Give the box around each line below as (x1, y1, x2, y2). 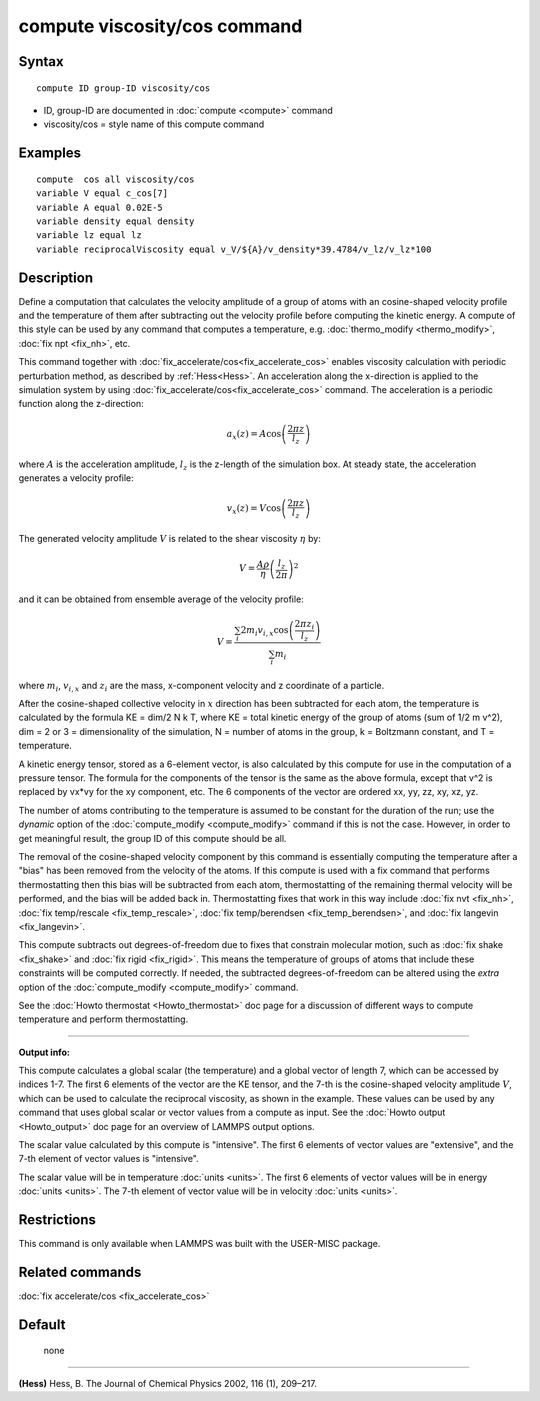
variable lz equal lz (36, 230, 142, 241)
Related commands (18, 1263, 142, 1280)
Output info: (18, 1046, 70, 1058)
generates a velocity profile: (18, 472, 134, 484)
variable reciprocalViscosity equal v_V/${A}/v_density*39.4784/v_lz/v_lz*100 (36, 243, 432, 255)
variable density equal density (36, 215, 195, 227)
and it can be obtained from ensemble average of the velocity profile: (18, 593, 304, 605)
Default (18, 1316, 66, 1333)
